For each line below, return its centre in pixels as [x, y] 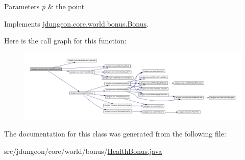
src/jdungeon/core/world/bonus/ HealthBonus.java [83, 151]
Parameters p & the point [44, 6]
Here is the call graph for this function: [65, 41]
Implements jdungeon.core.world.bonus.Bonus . [76, 23]
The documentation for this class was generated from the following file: [115, 134]
